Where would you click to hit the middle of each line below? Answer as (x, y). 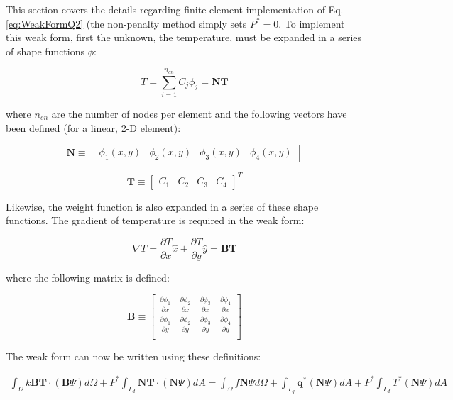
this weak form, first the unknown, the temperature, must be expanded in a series (184, 37)
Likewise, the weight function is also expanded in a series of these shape (162, 206)
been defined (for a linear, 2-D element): (93, 127)
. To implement (312, 23)
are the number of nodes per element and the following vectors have (199, 113)
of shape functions (45, 51)
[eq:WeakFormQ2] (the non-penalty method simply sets (126, 23)
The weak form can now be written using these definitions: (133, 356)
